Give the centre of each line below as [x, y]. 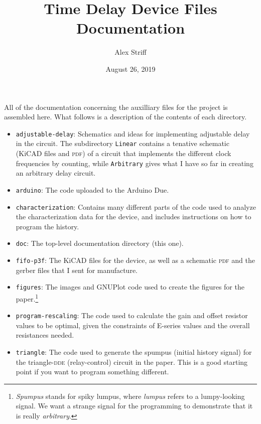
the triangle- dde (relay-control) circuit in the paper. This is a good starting [132, 362]
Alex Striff [130, 52]
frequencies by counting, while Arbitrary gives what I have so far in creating [135, 163]
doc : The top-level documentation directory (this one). [100, 243]
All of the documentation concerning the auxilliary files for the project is [116, 107]
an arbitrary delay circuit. [56, 173]
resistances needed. [45, 335]
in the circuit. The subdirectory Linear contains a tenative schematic [122, 143]
